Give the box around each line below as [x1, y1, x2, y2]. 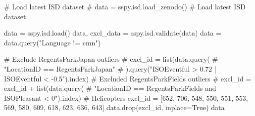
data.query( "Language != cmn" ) [4, 37, 101, 47]
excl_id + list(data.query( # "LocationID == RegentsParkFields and [4, 83, 216, 93]
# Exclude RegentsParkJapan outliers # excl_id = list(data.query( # [4, 54, 218, 64]
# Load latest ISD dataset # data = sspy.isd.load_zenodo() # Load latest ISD [4, 1, 246, 11]
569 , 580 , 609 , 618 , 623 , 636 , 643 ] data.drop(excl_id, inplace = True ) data [4, 102, 225, 113]
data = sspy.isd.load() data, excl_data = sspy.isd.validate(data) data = [4, 28, 221, 38]
